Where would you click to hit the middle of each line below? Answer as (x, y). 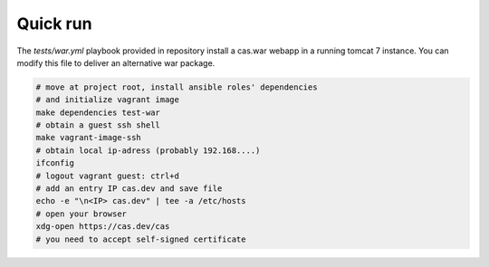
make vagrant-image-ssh (89, 138)
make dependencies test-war (98, 112)
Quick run (54, 24)
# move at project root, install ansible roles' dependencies (177, 87)
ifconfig (55, 163)
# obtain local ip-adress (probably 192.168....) (148, 150)
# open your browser (81, 214)
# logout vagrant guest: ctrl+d (108, 176)
